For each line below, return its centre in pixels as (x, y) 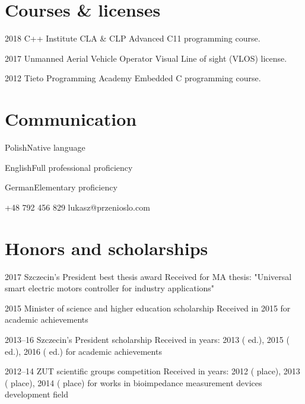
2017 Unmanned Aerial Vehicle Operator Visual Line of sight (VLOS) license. (146, 58)
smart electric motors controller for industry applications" (110, 288)
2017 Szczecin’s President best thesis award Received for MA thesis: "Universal (148, 276)
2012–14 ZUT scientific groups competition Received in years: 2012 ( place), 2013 (152, 371)
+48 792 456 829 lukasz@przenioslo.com (77, 207)
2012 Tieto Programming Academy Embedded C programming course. (133, 78)
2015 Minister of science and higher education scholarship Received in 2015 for (148, 308)
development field (36, 394)
